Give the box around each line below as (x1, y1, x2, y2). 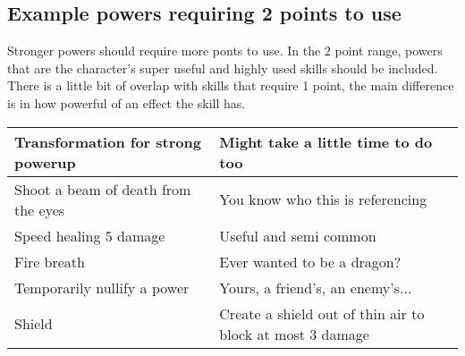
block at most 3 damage (219, 323, 369, 344)
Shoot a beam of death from (14, 178, 191, 199)
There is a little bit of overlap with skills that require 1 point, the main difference (7, 76, 454, 95)
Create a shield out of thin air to (219, 302, 425, 324)
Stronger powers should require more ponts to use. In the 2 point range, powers (7, 41, 443, 60)
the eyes (14, 199, 65, 220)
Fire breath (14, 250, 85, 272)
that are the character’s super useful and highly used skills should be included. (7, 58, 438, 77)
